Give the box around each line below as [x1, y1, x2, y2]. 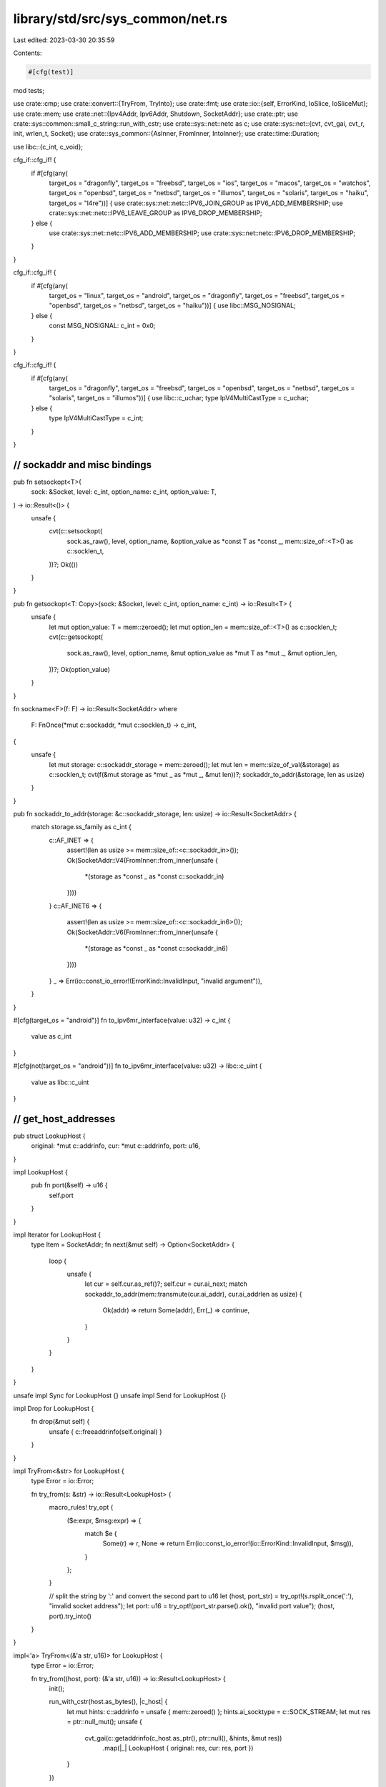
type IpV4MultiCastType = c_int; [49, 414, 144, 422]
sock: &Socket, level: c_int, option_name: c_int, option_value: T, [31, 487, 217, 496]
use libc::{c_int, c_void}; [13, 142, 84, 151]
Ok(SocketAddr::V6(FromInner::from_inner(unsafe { [66, 928, 218, 936]
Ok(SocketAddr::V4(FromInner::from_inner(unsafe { [66, 856, 218, 864]
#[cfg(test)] [28, 68, 74, 76]
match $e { [84, 1529, 117, 1538]
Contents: [13, 49, 42, 57]
